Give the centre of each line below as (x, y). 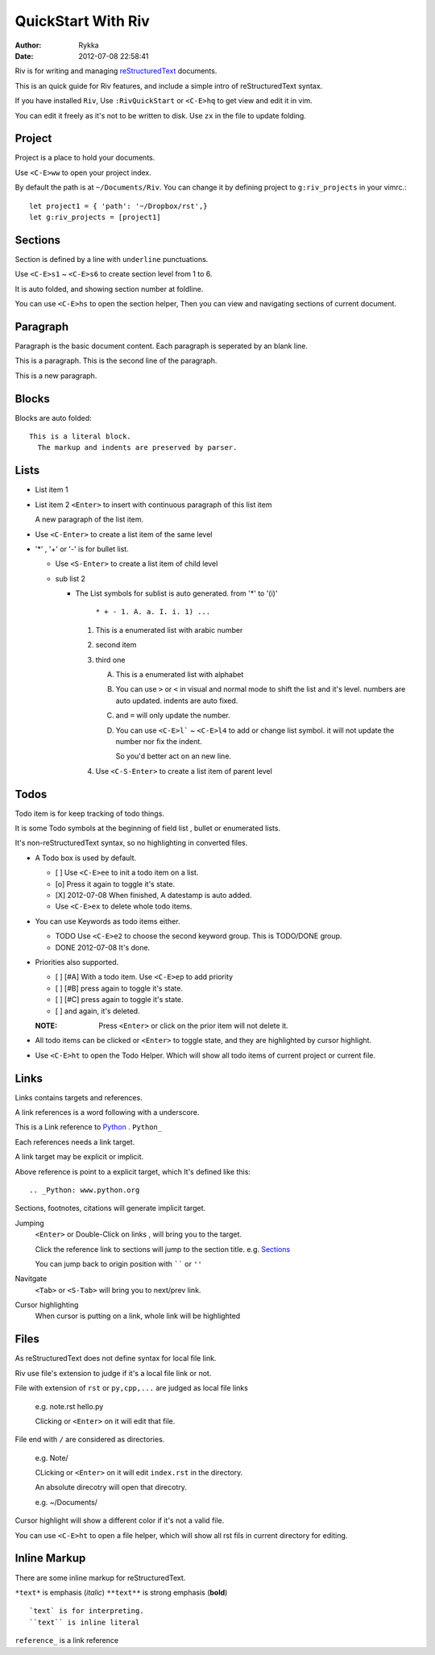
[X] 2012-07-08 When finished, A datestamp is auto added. (153, 895)
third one (110, 659)
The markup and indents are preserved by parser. (137, 448)
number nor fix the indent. (159, 741)
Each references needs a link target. (75, 1141)
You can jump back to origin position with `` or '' (119, 1264)
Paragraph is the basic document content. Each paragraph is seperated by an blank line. (162, 346)
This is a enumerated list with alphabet (180, 675)
